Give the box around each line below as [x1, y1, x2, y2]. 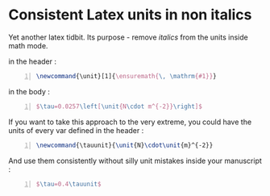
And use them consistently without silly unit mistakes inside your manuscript [8, 156, 262, 165]
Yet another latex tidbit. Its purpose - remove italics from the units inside [8, 32, 248, 42]
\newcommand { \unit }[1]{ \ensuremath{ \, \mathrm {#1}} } [35, 72, 218, 80]
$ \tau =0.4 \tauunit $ [35, 180, 102, 188]
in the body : [8, 86, 51, 96]
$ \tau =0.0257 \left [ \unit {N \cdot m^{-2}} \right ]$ [35, 102, 203, 111]
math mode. [8, 40, 48, 50]
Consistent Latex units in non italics [8, 6, 252, 24]
